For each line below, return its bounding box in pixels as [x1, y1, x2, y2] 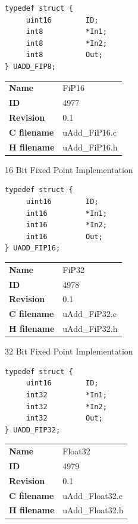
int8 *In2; [26, 39, 107, 48]
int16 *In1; [26, 209, 107, 218]
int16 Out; [26, 232, 103, 241]
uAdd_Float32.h [62, 504, 124, 516]
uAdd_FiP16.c [62, 125, 117, 138]
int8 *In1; [26, 27, 107, 36]
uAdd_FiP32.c [62, 308, 117, 320]
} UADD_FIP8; [5, 62, 56, 71]
